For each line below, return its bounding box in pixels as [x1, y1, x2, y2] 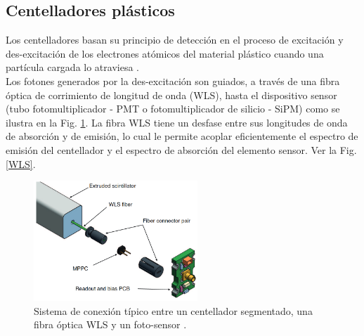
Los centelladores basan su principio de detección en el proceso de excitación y [6, 32, 344, 47]
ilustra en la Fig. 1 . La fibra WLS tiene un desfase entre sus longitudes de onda [6, 115, 348, 129]
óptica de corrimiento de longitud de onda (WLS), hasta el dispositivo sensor [6, 87, 337, 102]
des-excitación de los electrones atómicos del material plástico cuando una [6, 46, 324, 60]
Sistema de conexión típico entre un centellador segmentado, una [34, 303, 313, 318]
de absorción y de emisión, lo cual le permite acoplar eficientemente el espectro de [6, 129, 358, 143]
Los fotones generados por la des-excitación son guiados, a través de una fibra [6, 73, 340, 88]
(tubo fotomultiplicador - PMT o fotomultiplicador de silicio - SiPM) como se [6, 101, 340, 116]
